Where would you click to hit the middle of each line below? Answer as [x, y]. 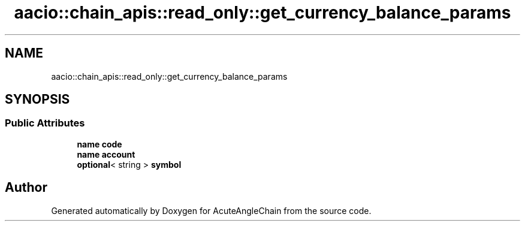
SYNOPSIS [37, 100]
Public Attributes [45, 123]
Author [26, 188]
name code [99, 144]
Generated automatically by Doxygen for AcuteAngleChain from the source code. [211, 210]
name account [106, 154]
